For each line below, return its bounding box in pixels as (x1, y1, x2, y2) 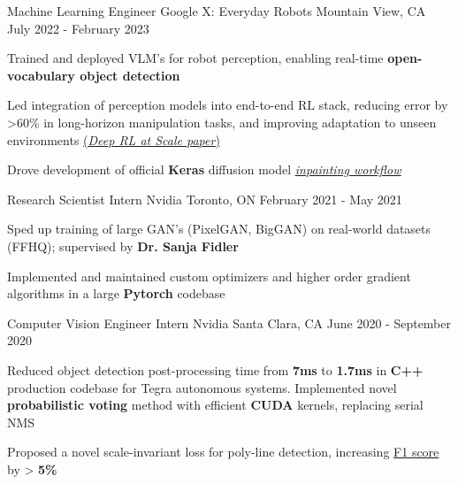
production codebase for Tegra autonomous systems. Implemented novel (7, 378, 397, 396)
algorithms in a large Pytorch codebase (7, 284, 225, 303)
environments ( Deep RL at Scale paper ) (7, 130, 220, 149)
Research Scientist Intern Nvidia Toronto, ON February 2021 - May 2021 (7, 189, 402, 208)
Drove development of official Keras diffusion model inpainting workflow (7, 160, 401, 179)
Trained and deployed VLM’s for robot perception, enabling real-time (7, 49, 384, 67)
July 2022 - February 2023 (7, 19, 149, 37)
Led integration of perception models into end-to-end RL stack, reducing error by (7, 96, 448, 114)
